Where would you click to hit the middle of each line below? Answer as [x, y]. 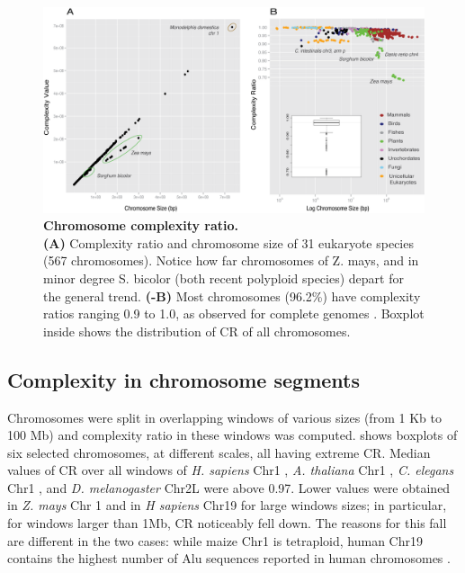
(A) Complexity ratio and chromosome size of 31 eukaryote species [228, 242]
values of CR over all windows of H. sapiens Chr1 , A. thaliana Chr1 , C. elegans [231, 470]
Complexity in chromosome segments [184, 379]
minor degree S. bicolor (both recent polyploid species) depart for [224, 278]
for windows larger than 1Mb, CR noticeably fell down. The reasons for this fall [227, 523]
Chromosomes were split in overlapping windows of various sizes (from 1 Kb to [224, 417]
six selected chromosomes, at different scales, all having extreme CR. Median [219, 452]
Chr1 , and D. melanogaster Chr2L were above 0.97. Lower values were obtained [229, 487]
